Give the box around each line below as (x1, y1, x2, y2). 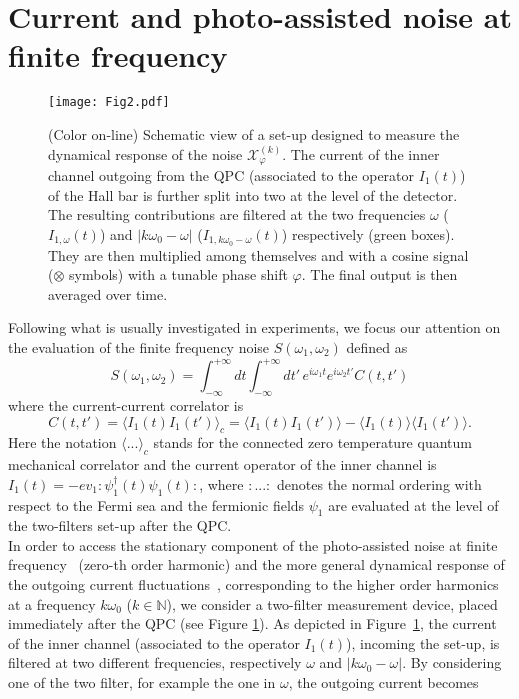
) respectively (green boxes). (281, 223, 455, 244)
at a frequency (8, 593, 96, 614)
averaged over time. (48, 283, 168, 304)
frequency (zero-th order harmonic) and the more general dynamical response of (8, 554, 505, 575)
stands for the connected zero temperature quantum (153, 432, 472, 453)
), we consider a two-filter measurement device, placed (166, 593, 498, 614)
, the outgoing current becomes (288, 672, 479, 693)
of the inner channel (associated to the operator (8, 632, 300, 653)
